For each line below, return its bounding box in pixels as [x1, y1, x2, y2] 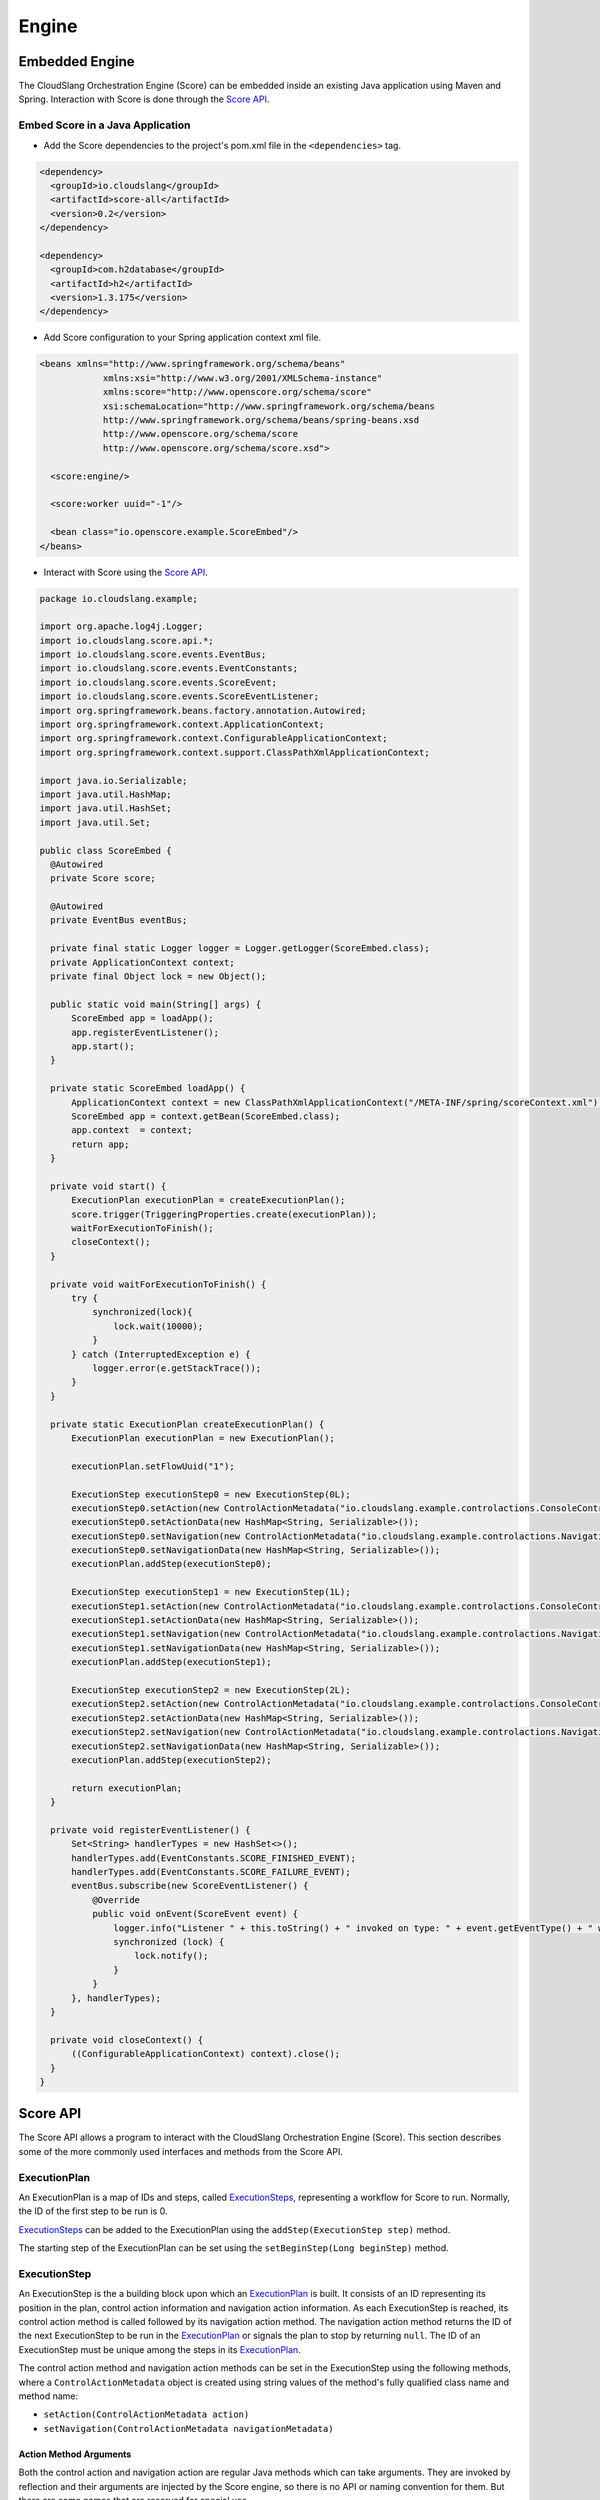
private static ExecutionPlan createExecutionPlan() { [50, 1418, 325, 1430]
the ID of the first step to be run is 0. [18, 2205, 168, 2217]
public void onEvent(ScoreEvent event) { [91, 1908, 299, 1920]
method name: [18, 2390, 79, 2402]
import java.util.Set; [39, 816, 151, 828]
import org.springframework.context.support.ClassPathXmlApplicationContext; [39, 746, 430, 758]
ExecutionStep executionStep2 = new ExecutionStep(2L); [71, 1684, 351, 1695]
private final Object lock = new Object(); [50, 971, 267, 982]
